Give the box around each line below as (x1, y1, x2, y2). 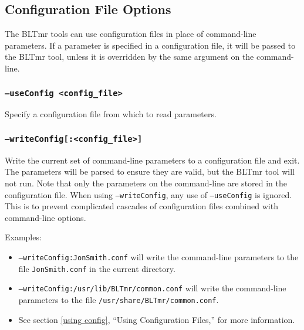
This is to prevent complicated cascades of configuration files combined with (5, 200, 278, 212)
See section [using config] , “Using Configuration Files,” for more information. (18, 313, 295, 325)
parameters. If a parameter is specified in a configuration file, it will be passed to (5, 39, 296, 51)
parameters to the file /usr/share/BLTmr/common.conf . (18, 293, 219, 305)
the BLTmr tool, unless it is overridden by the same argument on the (5, 50, 254, 63)
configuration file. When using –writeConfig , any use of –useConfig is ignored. (5, 188, 292, 200)
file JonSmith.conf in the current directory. (18, 262, 175, 274)
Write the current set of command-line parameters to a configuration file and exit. (5, 154, 300, 166)
